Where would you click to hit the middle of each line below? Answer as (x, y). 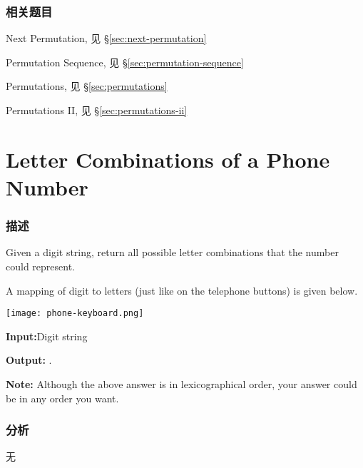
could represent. (40, 266)
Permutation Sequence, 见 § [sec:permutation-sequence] (125, 62)
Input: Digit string (47, 336)
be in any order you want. (62, 398)
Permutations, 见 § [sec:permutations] (87, 86)
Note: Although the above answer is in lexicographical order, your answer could (181, 384)
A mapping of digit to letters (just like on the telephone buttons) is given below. (182, 290)
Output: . (29, 360)
